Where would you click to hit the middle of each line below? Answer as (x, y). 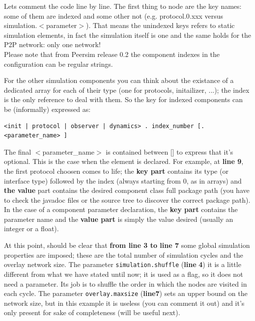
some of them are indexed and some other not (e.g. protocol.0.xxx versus (114, 15)
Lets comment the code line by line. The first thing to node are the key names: (123, 6)
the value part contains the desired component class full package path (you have (127, 190)
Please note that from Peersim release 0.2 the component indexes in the (112, 54)
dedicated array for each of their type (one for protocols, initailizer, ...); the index (127, 90)
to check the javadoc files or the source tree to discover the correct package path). (127, 200)
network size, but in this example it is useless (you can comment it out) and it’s (124, 303)
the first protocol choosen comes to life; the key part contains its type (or (116, 171)
